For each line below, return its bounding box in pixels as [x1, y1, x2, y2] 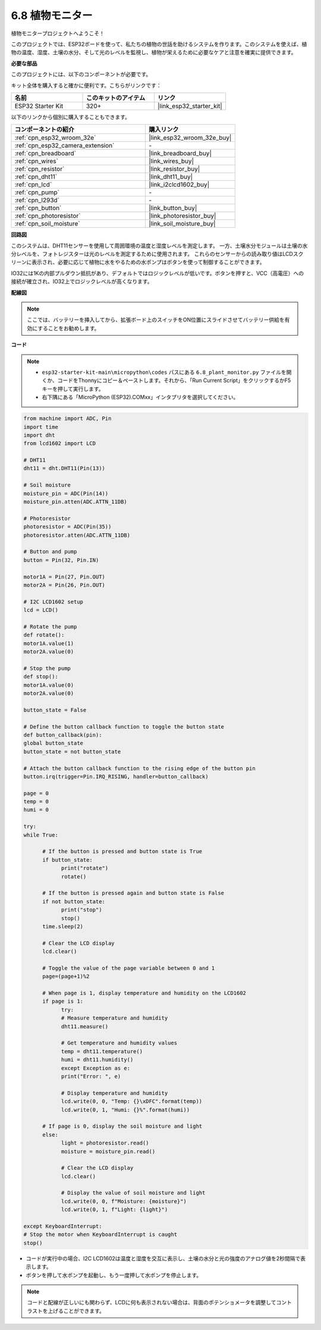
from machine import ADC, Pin [23, 415, 112, 422]
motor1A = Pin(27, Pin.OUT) [23, 573, 105, 580]
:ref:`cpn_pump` [14, 188, 59, 196]
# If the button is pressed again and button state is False [42, 890, 225, 897]
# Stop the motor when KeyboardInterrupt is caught [23, 1231, 178, 1238]
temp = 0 [23, 798, 49, 805]
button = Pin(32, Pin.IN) [23, 556, 99, 564]
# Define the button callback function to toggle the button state [23, 723, 225, 730]
